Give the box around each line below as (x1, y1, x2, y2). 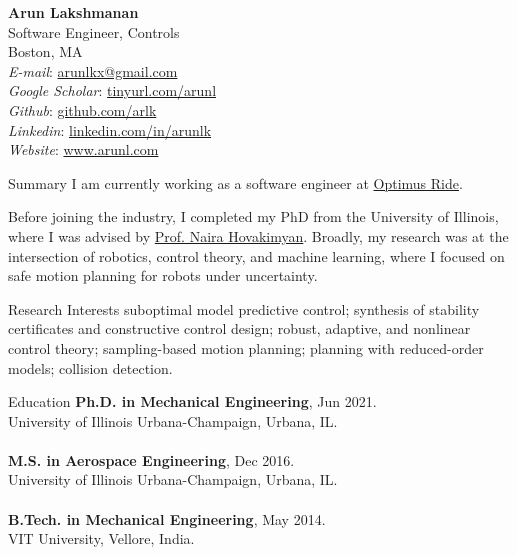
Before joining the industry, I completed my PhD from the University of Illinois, (8, 206, 499, 227)
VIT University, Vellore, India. (8, 528, 195, 549)
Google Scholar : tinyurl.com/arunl (8, 80, 217, 101)
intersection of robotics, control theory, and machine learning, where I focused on (8, 245, 505, 266)
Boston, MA (8, 41, 83, 62)
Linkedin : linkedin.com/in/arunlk (8, 119, 212, 140)
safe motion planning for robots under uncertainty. (8, 265, 318, 286)
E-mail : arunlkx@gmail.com (8, 60, 178, 81)
